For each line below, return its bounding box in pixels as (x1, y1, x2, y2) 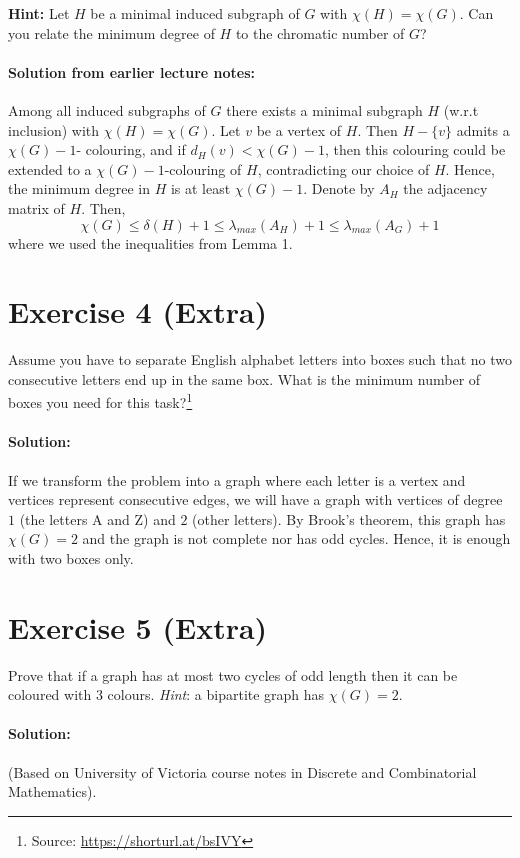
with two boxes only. (8, 547, 134, 568)
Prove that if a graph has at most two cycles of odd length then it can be (8, 664, 458, 685)
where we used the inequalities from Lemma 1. (8, 232, 293, 253)
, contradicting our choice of (257, 158, 430, 179)
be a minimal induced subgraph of (90, 3, 300, 23)
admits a (456, 119, 510, 140)
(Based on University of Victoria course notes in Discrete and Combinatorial (8, 761, 477, 782)
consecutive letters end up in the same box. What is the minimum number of (8, 368, 481, 389)
